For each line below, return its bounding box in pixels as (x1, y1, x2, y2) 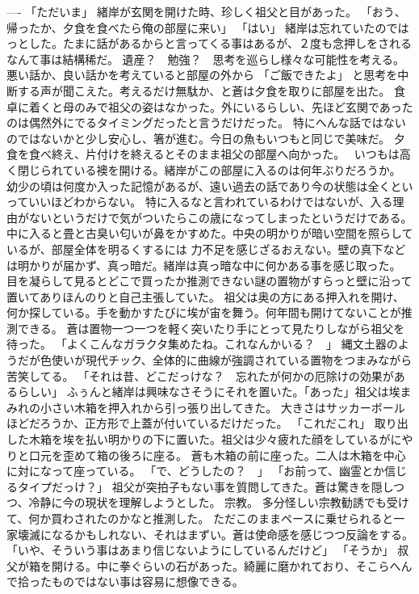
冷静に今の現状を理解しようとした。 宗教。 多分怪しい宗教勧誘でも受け (28, 494, 409, 511)
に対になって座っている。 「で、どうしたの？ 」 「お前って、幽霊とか (6, 462, 384, 479)
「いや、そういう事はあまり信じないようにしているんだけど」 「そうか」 (6, 541, 394, 558)
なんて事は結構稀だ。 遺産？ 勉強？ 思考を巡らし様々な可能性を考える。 (6, 50, 405, 67)
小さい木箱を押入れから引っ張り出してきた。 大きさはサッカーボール (40, 398, 405, 415)
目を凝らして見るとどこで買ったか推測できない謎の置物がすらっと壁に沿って (6, 272, 413, 289)
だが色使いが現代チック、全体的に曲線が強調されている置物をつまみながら (17, 352, 413, 369)
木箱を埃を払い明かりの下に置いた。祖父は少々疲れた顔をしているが (28, 431, 391, 448)
